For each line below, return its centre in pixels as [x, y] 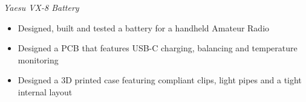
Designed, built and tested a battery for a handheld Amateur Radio [144, 27]
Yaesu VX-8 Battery [41, 7]
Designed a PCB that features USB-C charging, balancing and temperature [158, 48]
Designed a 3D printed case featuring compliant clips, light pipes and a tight [160, 80]
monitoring [38, 59]
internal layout [45, 91]
